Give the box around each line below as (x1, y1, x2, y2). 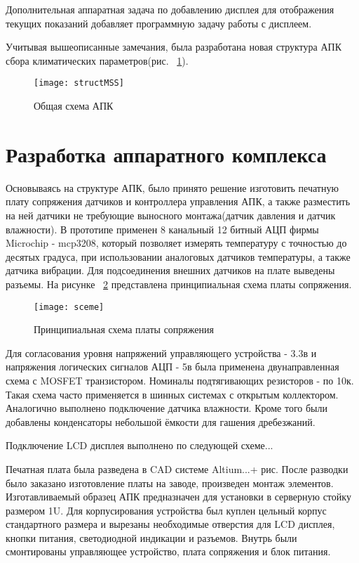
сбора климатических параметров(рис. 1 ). (6, 53, 189, 67)
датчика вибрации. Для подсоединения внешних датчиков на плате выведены (6, 263, 335, 278)
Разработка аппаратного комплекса (6, 139, 327, 168)
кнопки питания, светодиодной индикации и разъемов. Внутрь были (6, 530, 297, 545)
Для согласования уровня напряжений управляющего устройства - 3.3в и (6, 345, 317, 360)
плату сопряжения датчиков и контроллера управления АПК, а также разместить (6, 194, 351, 209)
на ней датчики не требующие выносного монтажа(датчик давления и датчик (6, 207, 336, 222)
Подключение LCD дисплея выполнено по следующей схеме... (6, 438, 273, 453)
